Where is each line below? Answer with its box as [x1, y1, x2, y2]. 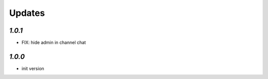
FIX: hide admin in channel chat [21, 40, 86, 46]
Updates [9, 7, 45, 18]
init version [21, 65, 45, 72]
